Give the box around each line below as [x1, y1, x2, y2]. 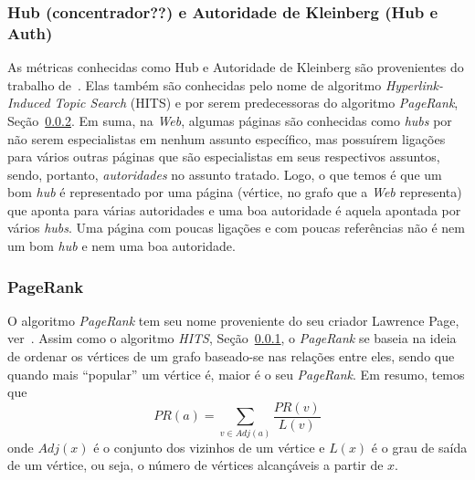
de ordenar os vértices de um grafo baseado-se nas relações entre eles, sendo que [7, 347, 455, 366]
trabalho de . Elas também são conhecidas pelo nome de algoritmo [7, 75, 382, 94]
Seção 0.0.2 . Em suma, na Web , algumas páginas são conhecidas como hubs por [7, 110, 452, 130]
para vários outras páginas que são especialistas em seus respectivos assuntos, [7, 147, 440, 166]
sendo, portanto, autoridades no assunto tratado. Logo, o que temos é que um [7, 164, 442, 183]
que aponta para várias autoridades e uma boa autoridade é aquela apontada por [7, 200, 461, 219]
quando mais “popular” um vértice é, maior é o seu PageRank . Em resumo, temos [7, 364, 465, 383]
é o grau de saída [371, 437, 468, 456]
